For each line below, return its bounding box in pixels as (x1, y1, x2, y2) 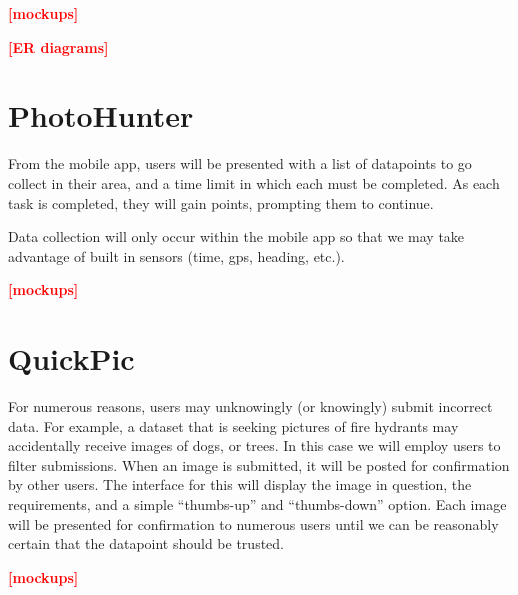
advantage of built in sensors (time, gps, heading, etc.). (8, 245, 345, 266)
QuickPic (8, 338, 135, 379)
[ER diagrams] (8, 36, 109, 57)
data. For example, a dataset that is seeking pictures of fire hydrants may (8, 415, 459, 436)
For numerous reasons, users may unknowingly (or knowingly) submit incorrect (8, 396, 493, 416)
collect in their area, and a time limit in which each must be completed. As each (8, 172, 500, 193)
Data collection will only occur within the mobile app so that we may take (8, 226, 465, 247)
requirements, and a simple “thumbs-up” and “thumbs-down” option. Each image (8, 493, 507, 514)
